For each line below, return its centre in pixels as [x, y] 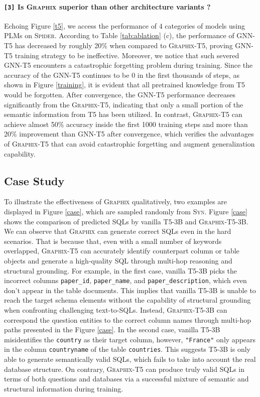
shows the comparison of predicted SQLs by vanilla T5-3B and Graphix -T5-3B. [126, 221]
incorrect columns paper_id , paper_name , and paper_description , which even [125, 280]
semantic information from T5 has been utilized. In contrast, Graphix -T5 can [123, 114]
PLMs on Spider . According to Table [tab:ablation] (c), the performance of [119, 35]
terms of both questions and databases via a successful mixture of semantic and [126, 379]
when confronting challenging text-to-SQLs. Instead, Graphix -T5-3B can [116, 309]
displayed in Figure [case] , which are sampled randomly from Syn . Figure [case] [126, 211]
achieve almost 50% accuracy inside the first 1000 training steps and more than [126, 124]
